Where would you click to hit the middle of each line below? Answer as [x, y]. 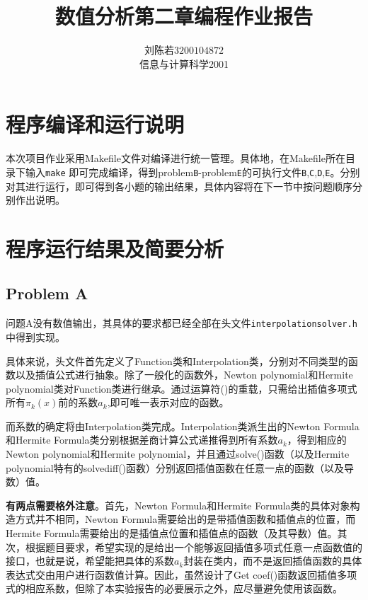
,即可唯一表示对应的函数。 [168, 402]
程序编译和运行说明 [95, 124]
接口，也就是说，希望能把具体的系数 [90, 561]
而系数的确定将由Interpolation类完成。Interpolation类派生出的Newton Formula [183, 426]
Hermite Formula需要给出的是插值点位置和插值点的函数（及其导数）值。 [172, 533]
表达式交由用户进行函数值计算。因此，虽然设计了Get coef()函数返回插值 [172, 574]
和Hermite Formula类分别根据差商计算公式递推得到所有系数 [142, 440]
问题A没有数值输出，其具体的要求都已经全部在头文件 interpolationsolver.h [182, 323]
